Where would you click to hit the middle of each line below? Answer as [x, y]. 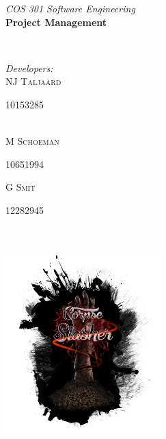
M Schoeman [32, 141]
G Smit [20, 187]
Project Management [56, 22]
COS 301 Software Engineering [70, 8]
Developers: [29, 68]
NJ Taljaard [33, 81]
